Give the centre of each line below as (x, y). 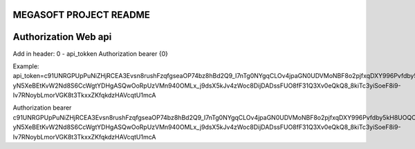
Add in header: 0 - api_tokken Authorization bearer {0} (91, 53)
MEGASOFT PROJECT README (81, 15)
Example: (26, 66)
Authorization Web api (62, 37)
